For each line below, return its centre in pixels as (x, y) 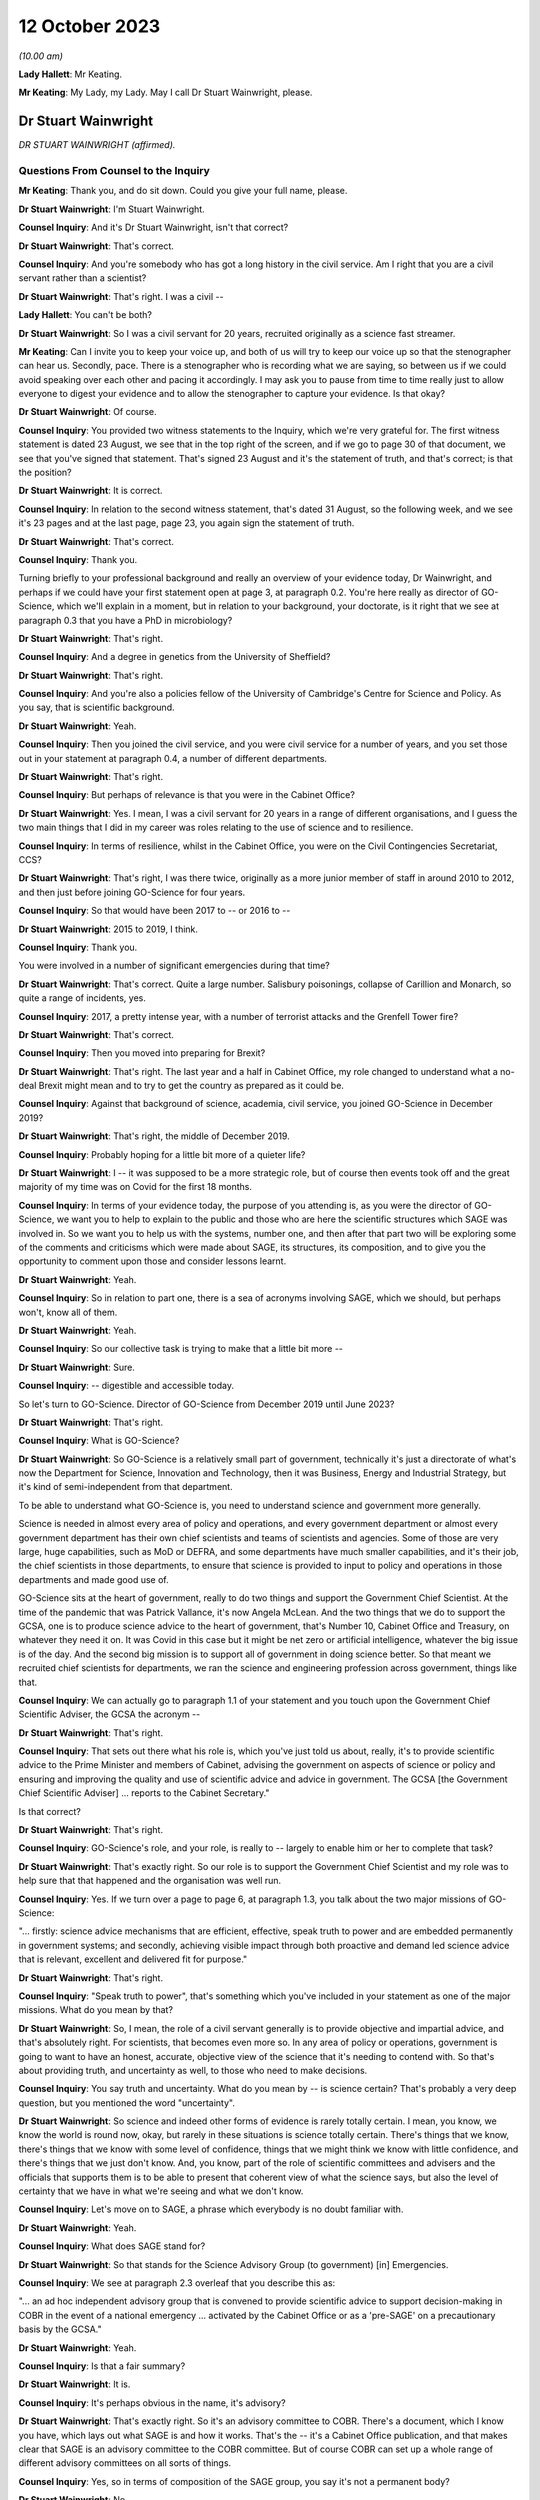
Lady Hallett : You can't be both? (85, 315)
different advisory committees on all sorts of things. (125, 2463)
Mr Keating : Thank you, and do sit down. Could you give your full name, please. (183, 191)
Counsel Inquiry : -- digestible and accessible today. (126, 1386)
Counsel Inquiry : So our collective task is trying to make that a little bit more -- (181, 1349)
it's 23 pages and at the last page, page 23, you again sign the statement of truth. (186, 523)
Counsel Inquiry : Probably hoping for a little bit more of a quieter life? (162, 1154)
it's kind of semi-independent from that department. (126, 1487)
